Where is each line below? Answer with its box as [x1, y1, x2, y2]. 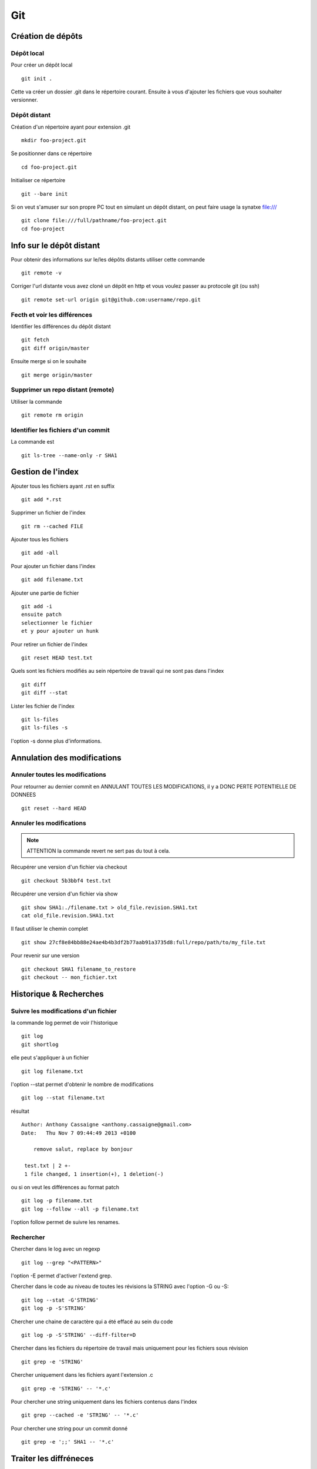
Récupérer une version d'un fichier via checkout [11, 864, 127, 871]
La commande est [11, 438, 55, 445]
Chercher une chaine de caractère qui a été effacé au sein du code [11, 1318, 173, 1325]
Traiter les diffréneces [11, 1453, 94, 1463]
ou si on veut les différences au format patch [11, 1183, 120, 1190]
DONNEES [11, 791, 36, 799]
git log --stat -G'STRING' [21, 1296, 99, 1303]
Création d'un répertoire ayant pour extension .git [11, 123, 131, 130]
